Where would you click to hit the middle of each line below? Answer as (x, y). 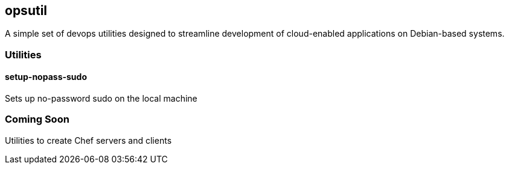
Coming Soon (37, 119)
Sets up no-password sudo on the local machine (101, 99)
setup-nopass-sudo (46, 77)
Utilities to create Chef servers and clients (88, 140)
